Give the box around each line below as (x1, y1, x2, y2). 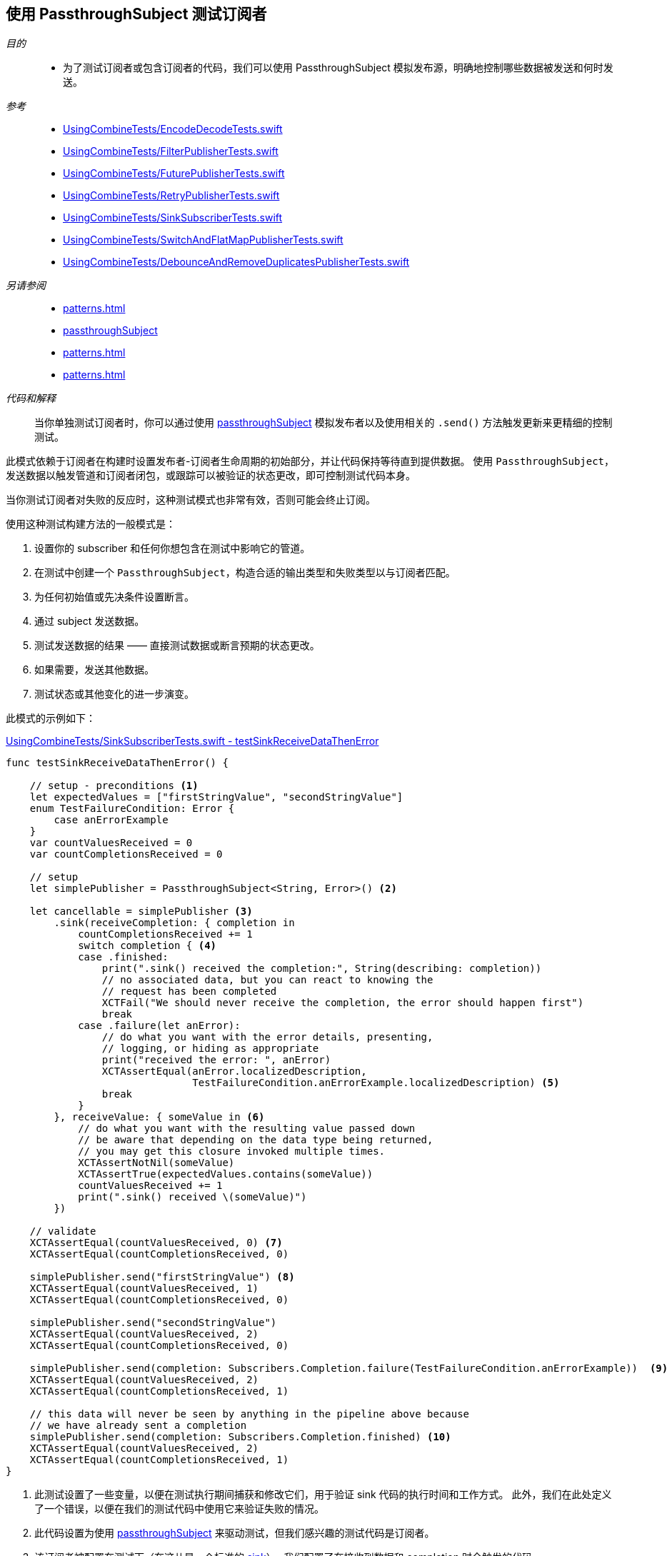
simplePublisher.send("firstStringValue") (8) (29, 1271, 295, 1283)
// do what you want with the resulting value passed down (78, 1123, 416, 1135)
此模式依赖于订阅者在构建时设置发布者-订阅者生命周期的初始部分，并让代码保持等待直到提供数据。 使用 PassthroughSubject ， (6, 455, 615, 468)
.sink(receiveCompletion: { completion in (54, 917, 295, 929)
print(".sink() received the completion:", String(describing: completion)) (101, 963, 542, 975)
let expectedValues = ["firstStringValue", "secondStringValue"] (29, 791, 403, 803)
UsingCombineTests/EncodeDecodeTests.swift (63, 123, 283, 136)
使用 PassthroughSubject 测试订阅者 (6, 5, 267, 23)
